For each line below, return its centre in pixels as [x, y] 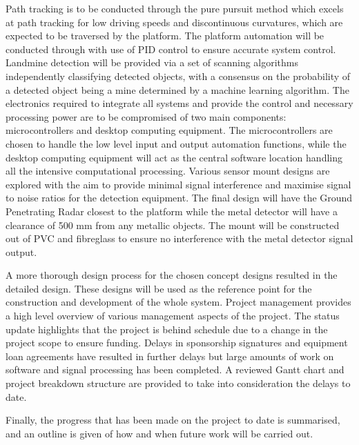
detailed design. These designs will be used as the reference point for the [159, 288]
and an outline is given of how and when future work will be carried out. [159, 433]
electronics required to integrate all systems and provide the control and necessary [179, 103]
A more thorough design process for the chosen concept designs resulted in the [172, 275]
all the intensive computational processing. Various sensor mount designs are [168, 171]
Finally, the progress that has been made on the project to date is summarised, [173, 420]
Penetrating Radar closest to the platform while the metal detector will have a [172, 211]
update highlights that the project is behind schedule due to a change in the [167, 329]
